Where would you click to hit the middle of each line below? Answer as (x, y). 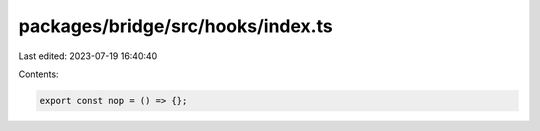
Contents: (38, 74)
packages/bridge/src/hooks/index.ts (176, 26)
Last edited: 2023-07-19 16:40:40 (88, 56)
